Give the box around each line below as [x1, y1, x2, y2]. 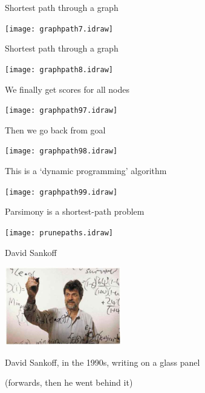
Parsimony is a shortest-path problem [5, 205, 145, 218]
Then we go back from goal [5, 123, 106, 136]
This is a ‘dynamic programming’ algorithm [5, 164, 167, 176]
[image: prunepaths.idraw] [5, 228, 113, 237]
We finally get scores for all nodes [5, 82, 130, 95]
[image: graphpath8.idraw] [5, 65, 113, 74]
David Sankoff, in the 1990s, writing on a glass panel [5, 355, 200, 368]
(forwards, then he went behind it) [5, 376, 133, 389]
